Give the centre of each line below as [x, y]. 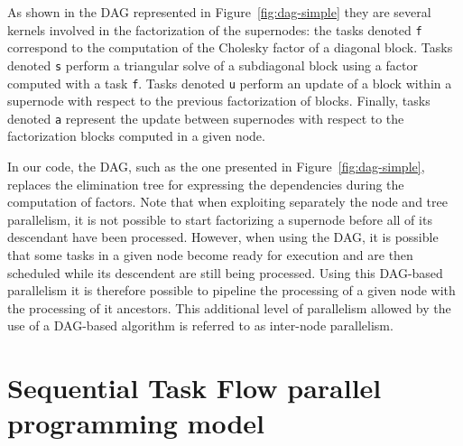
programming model [136, 423]
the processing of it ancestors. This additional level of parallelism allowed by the [229, 307]
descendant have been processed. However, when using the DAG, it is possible [223, 237]
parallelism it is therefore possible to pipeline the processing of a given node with [231, 290]
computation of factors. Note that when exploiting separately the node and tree [227, 202]
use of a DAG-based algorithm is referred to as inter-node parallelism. [200, 325]
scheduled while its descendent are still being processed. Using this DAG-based [225, 272]
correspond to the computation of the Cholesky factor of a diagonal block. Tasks [230, 47]
